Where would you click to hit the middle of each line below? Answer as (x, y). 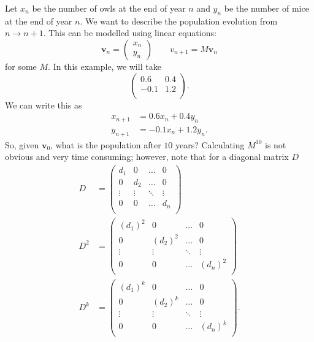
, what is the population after (106, 144)
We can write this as (44, 104)
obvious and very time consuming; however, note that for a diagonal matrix (147, 157)
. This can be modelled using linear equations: (130, 33)
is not (276, 144)
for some (21, 66)
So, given (22, 144)
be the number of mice (266, 8)
